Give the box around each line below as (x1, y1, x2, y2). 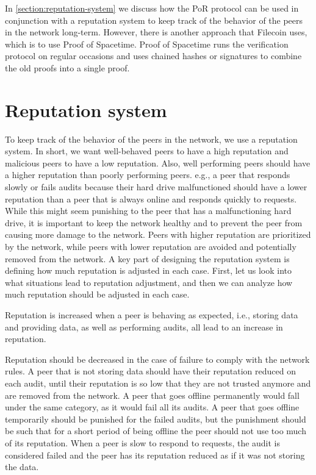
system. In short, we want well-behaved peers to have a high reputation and (5, 145, 289, 157)
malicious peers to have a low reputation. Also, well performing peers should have (5, 156, 311, 169)
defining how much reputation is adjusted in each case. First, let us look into (5, 264, 292, 277)
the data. (5, 460, 39, 473)
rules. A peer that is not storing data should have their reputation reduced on (5, 365, 296, 377)
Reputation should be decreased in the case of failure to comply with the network (5, 352, 310, 365)
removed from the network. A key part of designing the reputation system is (5, 252, 290, 265)
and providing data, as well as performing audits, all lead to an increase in (5, 320, 283, 333)
